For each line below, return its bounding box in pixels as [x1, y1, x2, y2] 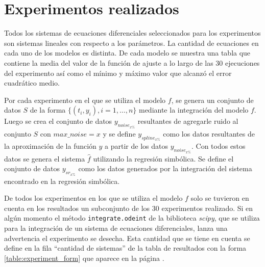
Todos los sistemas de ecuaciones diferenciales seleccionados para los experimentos [4, 28, 261, 38]
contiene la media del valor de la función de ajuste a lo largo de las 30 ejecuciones [4, 57, 260, 68]
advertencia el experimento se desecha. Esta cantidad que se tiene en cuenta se [4, 232, 250, 243]
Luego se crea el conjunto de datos [4, 116, 112, 126]
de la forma [30, 104, 66, 115]
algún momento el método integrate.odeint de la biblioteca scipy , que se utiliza [4, 212, 260, 223]
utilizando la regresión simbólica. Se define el [93, 153, 234, 164]
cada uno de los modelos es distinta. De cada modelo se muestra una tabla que [4, 47, 251, 58]
